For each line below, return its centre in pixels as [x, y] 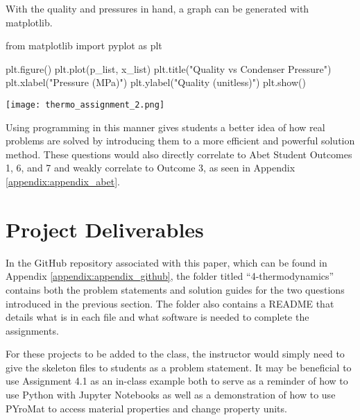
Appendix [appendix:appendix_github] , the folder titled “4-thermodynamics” [170, 276]
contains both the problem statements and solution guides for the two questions [175, 289]
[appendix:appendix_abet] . [63, 181]
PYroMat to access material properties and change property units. [146, 408]
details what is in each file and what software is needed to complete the [157, 317]
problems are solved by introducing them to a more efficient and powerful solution [180, 141]
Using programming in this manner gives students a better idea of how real [165, 127]
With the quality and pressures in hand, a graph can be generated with [157, 8]
